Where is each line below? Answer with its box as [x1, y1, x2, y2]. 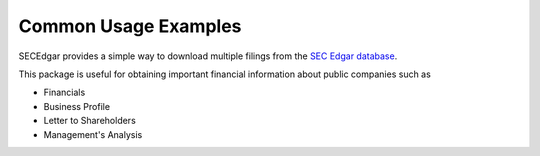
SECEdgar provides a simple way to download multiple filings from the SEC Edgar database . [18, 50, 398, 62]
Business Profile [43, 100, 110, 112]
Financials [43, 86, 86, 99]
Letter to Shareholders [43, 115, 137, 127]
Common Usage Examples [18, 15, 242, 37]
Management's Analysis [43, 128, 143, 140]
